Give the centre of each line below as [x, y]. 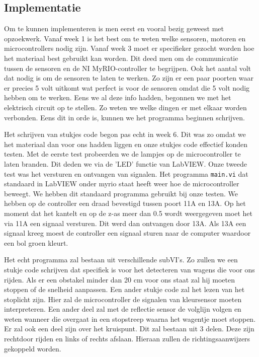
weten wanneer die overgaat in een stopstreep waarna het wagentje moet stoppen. [130, 318]
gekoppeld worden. [33, 348]
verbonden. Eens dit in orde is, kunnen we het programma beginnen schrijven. [124, 117]
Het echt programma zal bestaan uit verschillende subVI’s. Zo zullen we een [121, 260]
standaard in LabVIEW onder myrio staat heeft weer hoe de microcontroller [122, 184]
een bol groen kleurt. [36, 242]
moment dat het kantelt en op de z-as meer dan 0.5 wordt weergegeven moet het [128, 213]
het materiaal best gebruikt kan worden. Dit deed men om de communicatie [121, 58]
